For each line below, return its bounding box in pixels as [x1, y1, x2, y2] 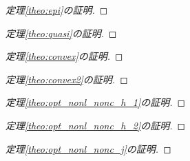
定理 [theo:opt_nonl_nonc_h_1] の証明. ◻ [6, 95, 186, 109]
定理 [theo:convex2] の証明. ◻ [6, 72, 128, 86]
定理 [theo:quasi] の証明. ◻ [6, 25, 117, 40]
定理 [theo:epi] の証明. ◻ [6, 3, 108, 17]
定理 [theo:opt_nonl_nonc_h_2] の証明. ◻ [6, 118, 186, 132]
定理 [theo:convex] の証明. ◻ [6, 49, 123, 63]
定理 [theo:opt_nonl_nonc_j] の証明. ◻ [6, 141, 171, 155]
